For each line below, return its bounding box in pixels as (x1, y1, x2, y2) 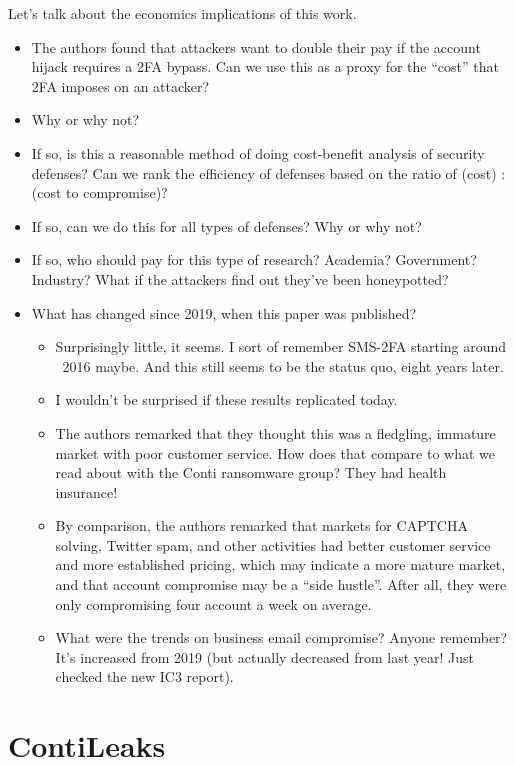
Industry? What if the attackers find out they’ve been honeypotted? (31, 268, 449, 289)
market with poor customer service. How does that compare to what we (55, 442, 496, 463)
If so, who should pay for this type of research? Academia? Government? (31, 249, 477, 270)
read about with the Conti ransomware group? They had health (55, 462, 447, 483)
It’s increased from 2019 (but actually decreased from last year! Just (55, 646, 475, 667)
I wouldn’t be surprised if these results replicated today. (55, 389, 398, 410)
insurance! (55, 481, 118, 502)
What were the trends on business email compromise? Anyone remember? (55, 627, 508, 648)
